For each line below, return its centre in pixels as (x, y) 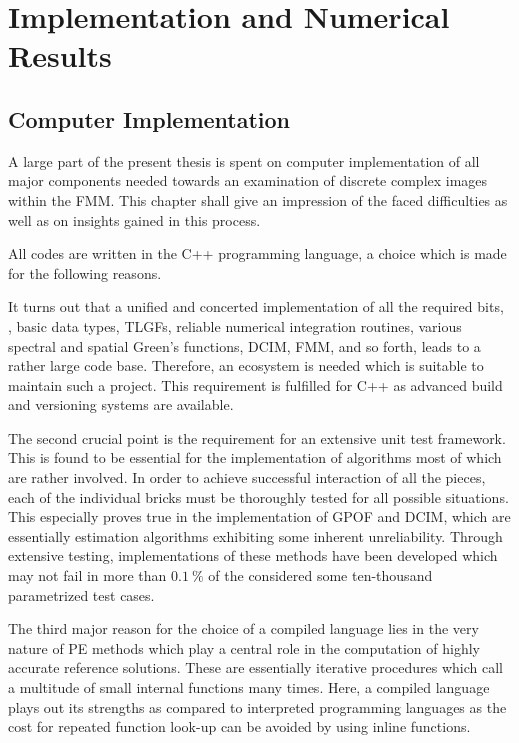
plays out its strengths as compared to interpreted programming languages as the (257, 706)
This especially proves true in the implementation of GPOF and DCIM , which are (259, 516)
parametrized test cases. (81, 594)
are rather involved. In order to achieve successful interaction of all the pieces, (247, 477)
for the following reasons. (85, 272)
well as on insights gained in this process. (134, 219)
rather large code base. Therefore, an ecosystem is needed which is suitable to (246, 365)
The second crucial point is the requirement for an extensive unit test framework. (257, 437)
